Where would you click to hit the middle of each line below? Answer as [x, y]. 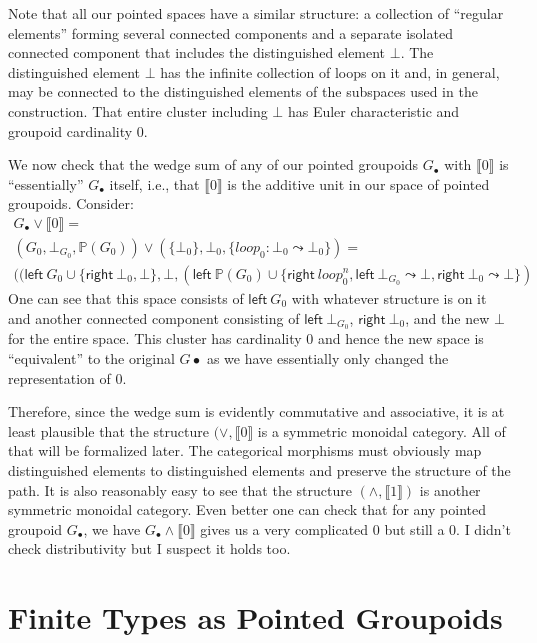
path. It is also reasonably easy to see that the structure [180, 489]
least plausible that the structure [108, 430]
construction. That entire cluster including [138, 110]
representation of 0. [67, 377]
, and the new [447, 317]
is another [450, 489]
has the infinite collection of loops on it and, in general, [330, 71]
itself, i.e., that [154, 183]
